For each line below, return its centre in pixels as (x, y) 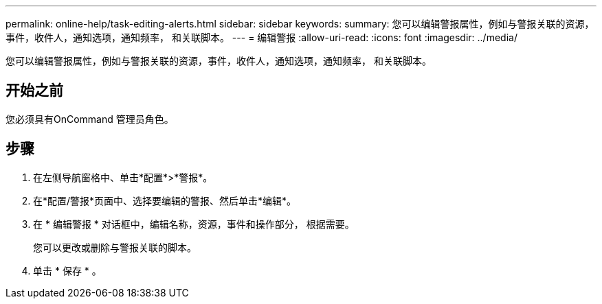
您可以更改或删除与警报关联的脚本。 (115, 247)
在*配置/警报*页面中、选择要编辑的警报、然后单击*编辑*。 (165, 200)
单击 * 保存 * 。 (67, 270)
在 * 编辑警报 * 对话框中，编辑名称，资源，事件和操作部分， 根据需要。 (194, 224)
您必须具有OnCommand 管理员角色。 (90, 119)
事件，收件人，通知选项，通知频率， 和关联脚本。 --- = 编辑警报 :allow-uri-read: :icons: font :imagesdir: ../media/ (261, 37)
